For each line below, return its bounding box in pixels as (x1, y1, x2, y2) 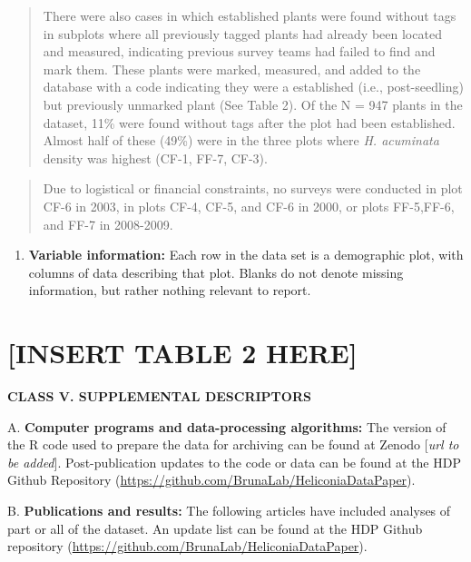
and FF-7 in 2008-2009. (43, 214, 173, 233)
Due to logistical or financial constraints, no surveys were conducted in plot (43, 179, 463, 198)
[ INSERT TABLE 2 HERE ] (7, 334, 358, 371)
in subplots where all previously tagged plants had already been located (43, 24, 442, 43)
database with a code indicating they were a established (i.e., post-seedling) (43, 77, 464, 96)
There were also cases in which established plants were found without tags (43, 6, 456, 25)
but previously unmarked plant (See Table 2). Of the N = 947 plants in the (43, 94, 463, 113)
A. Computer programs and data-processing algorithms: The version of (7, 417, 446, 436)
